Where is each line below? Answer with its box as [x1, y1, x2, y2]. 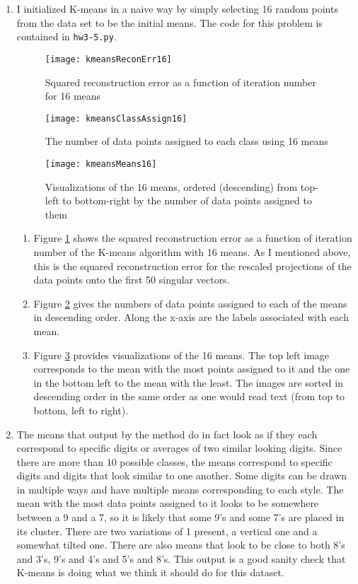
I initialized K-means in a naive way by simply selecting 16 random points [16, 1, 338, 16]
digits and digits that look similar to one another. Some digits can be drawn [16, 468, 347, 483]
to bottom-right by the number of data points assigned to [62, 193, 312, 208]
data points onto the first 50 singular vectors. [33, 272, 230, 287]
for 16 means [45, 88, 101, 103]
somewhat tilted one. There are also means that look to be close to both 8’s [16, 537, 345, 552]
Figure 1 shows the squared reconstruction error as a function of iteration [33, 230, 352, 245]
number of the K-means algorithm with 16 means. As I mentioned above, [33, 244, 351, 259]
